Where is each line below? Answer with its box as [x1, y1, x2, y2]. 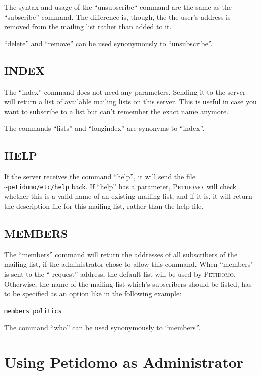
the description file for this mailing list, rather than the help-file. [4, 201, 204, 211]
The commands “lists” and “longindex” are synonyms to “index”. [4, 123, 205, 133]
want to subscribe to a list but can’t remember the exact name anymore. [4, 106, 229, 116]
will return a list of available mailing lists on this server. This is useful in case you [4, 96, 257, 107]
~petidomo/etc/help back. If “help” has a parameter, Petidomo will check [4, 181, 237, 191]
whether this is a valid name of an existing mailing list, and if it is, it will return [4, 191, 252, 201]
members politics [4, 307, 62, 315]
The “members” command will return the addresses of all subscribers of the [4, 249, 238, 259]
